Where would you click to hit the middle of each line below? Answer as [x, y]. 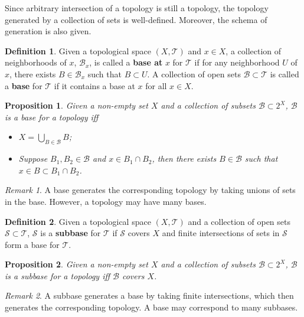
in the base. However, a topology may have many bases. [106, 201]
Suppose [33, 158]
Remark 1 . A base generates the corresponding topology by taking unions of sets [150, 190]
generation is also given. [48, 31]
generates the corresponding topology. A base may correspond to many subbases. [151, 307]
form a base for [32, 244]
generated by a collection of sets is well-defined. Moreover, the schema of [136, 19]
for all [156, 85]
